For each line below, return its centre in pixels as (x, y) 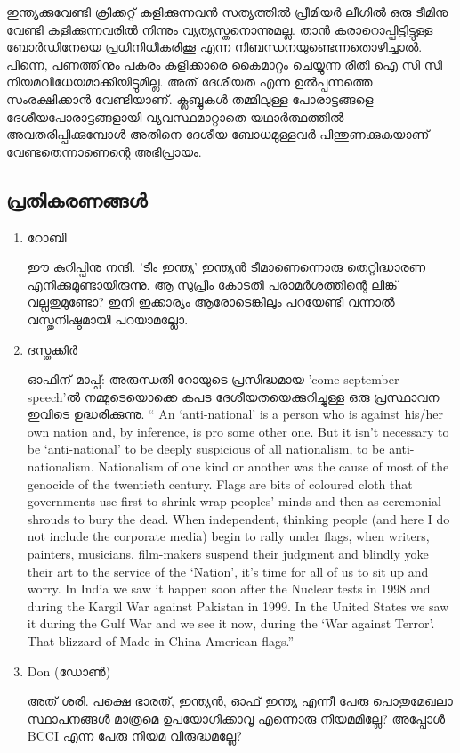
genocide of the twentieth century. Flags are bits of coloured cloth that (220, 483)
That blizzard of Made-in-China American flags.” (161, 641)
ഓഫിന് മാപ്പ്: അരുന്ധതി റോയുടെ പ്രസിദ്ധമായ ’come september (213, 379)
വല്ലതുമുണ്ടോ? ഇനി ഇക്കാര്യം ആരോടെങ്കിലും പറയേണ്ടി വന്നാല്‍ (211, 302)
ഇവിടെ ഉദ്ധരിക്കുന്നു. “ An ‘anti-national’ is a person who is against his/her (235, 414)
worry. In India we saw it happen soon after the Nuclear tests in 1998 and (229, 589)
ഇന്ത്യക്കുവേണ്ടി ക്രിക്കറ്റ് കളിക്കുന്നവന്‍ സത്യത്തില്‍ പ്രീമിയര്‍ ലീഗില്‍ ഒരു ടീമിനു (227, 12)
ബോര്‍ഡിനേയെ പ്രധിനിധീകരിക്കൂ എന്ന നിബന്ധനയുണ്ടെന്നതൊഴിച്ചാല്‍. (214, 47)
